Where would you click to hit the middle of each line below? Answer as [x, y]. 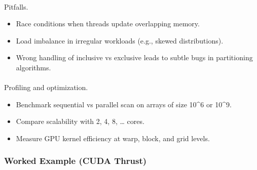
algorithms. [33, 67]
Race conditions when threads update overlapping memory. [108, 24]
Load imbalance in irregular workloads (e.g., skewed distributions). [120, 40]
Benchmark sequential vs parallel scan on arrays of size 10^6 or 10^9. [124, 104]
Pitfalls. [16, 6]
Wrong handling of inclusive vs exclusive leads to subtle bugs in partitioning [134, 57]
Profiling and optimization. [46, 87]
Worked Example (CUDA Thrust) [76, 161]
